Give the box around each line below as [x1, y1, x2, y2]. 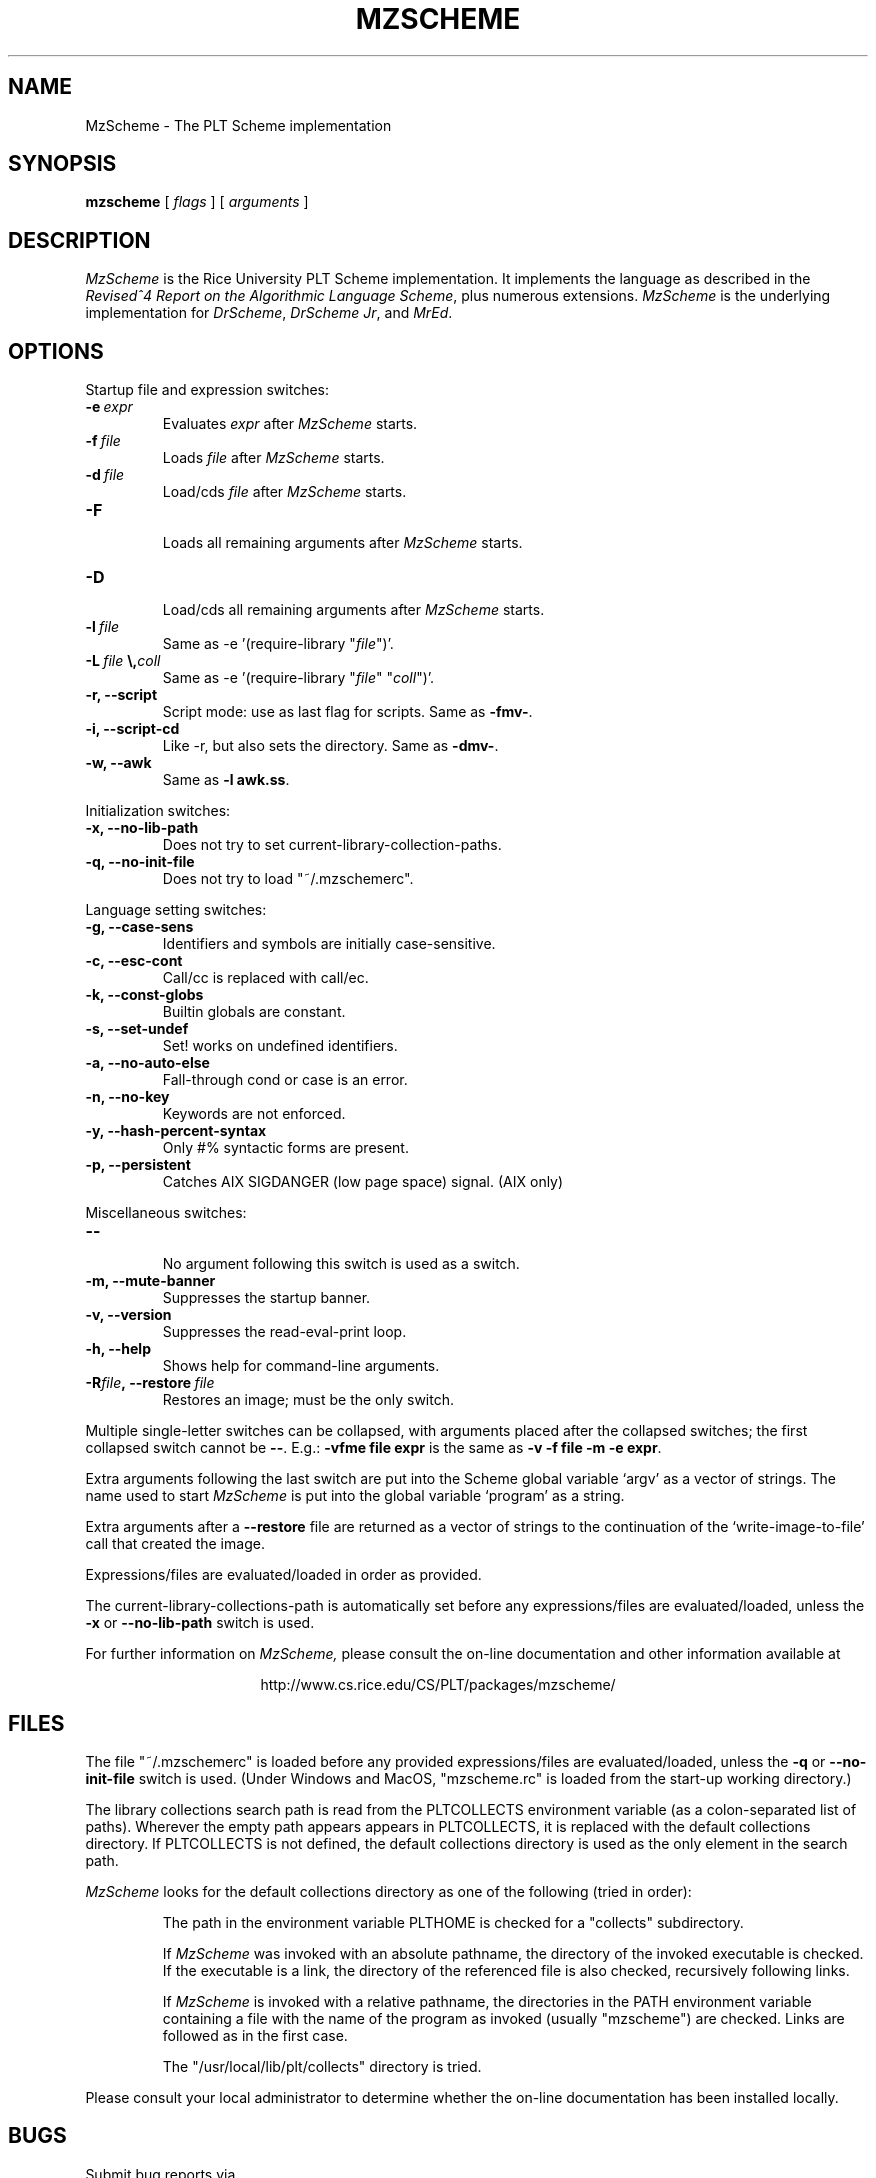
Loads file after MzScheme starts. [162, 449, 385, 467]
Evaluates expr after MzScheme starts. [162, 415, 418, 433]
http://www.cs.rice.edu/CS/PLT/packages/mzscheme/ [260, 1676, 616, 1694]
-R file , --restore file [85, 1374, 215, 1392]
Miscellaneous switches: [85, 1204, 247, 1222]
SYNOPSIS [8, 151, 117, 177]
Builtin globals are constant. [162, 1003, 346, 1021]
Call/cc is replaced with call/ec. [162, 969, 369, 987]
